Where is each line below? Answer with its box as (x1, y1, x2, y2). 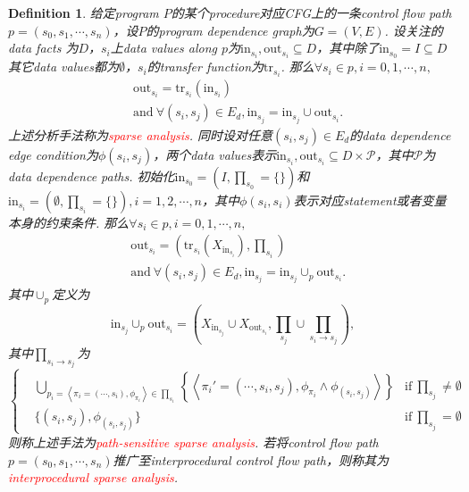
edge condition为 (8, 145, 98, 163)
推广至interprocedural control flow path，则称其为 (113, 450, 389, 469)
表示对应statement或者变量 (293, 190, 447, 209)
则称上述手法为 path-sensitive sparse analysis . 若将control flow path (8, 432, 379, 451)
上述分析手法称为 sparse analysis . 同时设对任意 (8, 125, 273, 144)
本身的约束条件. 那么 (8, 213, 130, 231)
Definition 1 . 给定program (8, 4, 159, 21)
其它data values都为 (8, 57, 119, 76)
